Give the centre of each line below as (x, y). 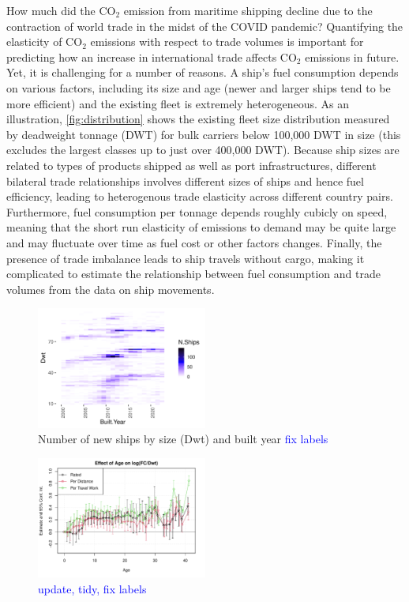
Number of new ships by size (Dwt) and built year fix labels (183, 439)
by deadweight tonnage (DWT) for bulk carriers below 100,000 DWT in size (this (204, 134)
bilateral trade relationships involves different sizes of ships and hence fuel (185, 181)
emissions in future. (352, 56)
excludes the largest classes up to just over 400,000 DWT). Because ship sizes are (203, 150)
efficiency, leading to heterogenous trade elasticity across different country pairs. (200, 196)
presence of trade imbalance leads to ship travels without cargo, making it (186, 258)
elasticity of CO (45, 41)
